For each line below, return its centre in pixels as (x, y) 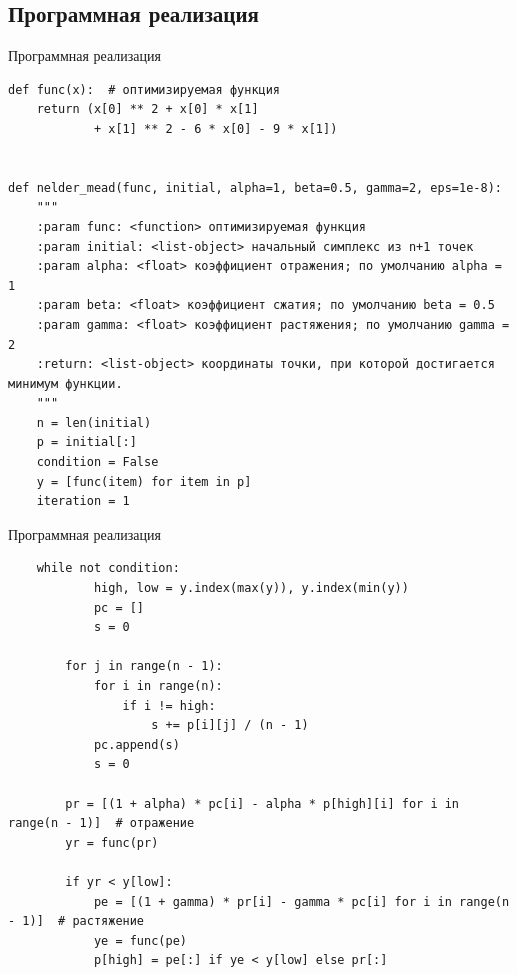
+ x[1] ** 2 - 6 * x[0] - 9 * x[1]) (215, 128)
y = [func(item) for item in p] (144, 481)
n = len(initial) (94, 422)
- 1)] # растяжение (76, 921)
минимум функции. (65, 383)
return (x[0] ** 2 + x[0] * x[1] (147, 109)
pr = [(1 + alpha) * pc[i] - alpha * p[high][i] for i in (262, 803)
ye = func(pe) (140, 940)
